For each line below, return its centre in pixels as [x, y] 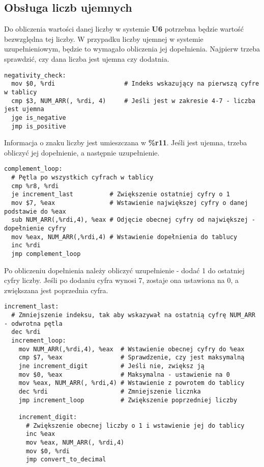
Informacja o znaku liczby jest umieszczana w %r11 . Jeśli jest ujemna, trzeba [126, 142]
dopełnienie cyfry [35, 228]
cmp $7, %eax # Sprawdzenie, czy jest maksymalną [131, 358]
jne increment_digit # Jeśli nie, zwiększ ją [111, 366]
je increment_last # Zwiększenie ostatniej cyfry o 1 [121, 194]
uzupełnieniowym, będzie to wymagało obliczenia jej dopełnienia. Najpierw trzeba [132, 49]
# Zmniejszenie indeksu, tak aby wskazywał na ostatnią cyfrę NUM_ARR [133, 315]
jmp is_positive [39, 126]
